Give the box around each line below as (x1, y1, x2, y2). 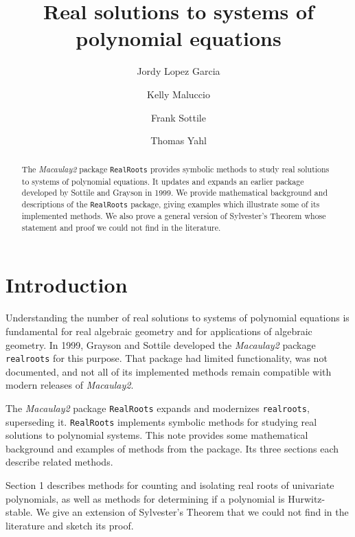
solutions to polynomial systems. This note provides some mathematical (5, 428, 308, 442)
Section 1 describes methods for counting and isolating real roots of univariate (5, 478, 334, 492)
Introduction (5, 271, 128, 299)
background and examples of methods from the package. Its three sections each (5, 441, 339, 455)
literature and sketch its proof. (5, 518, 134, 532)
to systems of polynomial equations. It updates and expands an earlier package (21, 175, 304, 187)
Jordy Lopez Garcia (137, 64, 220, 78)
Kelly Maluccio (147, 87, 210, 101)
